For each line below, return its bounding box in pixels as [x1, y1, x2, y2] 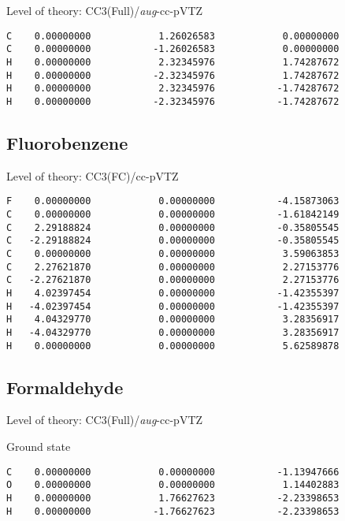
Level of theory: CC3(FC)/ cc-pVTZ [6, 167, 179, 184]
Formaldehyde [6, 374, 124, 399]
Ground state [6, 438, 71, 454]
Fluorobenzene [6, 130, 128, 154]
